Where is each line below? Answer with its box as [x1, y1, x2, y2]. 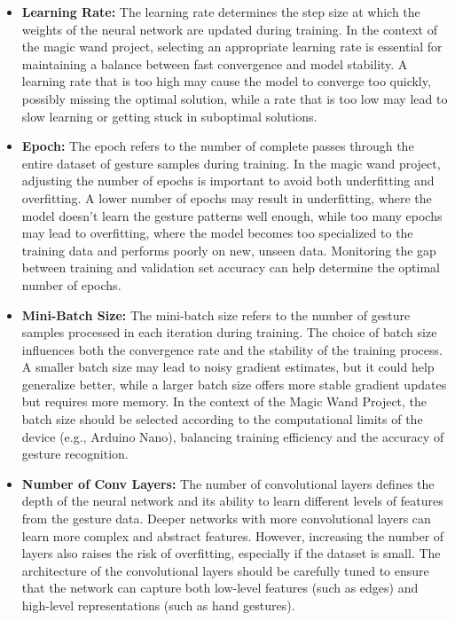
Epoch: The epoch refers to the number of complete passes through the [21, 137, 414, 155]
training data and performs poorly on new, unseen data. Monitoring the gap [21, 240, 436, 259]
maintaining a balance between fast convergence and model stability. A [21, 54, 408, 73]
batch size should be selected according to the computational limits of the [21, 410, 423, 428]
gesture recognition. [21, 444, 129, 463]
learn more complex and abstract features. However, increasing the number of [21, 526, 444, 545]
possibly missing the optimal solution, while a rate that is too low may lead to [21, 89, 448, 107]
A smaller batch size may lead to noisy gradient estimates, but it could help [21, 358, 435, 376]
